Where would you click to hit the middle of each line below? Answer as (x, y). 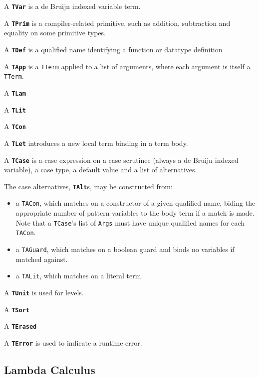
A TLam (15, 92)
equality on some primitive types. (55, 33)
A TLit (15, 109)
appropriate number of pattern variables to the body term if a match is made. (135, 213)
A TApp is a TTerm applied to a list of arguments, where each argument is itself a (127, 66)
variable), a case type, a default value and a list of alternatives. (101, 170)
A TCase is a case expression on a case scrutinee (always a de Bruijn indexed (121, 160)
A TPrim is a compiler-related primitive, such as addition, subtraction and (117, 23)
